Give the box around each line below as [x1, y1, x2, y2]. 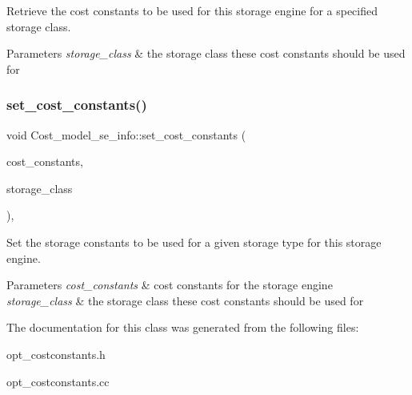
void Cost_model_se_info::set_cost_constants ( [6, 126, 246, 143]
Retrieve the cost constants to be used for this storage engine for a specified [6, 2, 378, 18]
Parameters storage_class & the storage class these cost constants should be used [6, 45, 406, 62]
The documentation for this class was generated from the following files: [6, 319, 359, 336]
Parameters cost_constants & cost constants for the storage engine [6, 276, 333, 293]
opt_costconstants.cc [6, 373, 110, 389]
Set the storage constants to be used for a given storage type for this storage [6, 233, 382, 250]
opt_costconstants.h [6, 345, 106, 362]
